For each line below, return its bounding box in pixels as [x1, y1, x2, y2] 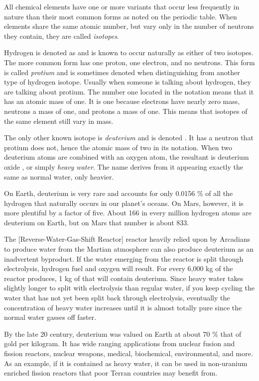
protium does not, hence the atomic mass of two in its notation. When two [4, 142, 233, 152]
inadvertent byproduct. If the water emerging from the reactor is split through [4, 253, 244, 264]
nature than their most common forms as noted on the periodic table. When [4, 11, 237, 21]
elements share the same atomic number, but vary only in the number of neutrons [4, 21, 254, 31]
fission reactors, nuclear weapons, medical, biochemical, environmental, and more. [4, 348, 253, 358]
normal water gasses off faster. [4, 312, 97, 322]
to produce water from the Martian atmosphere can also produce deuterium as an [4, 244, 254, 254]
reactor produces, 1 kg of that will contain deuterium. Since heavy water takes [4, 273, 244, 283]
